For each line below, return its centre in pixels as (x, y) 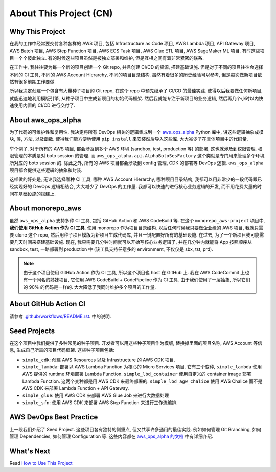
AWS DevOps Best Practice (54, 417)
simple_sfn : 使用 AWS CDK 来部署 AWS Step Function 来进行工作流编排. (100, 403)
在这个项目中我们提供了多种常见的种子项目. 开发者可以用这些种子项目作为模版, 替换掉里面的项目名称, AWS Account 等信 (136, 343)
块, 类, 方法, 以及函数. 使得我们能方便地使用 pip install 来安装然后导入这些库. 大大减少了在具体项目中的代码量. (129, 139)
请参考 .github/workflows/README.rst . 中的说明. (60, 316)
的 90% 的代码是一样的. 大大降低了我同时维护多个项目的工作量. (90, 287)
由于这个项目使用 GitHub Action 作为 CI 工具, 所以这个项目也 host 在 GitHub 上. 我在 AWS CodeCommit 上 (134, 273)
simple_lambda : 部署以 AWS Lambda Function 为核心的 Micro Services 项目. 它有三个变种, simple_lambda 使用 (142, 367)
